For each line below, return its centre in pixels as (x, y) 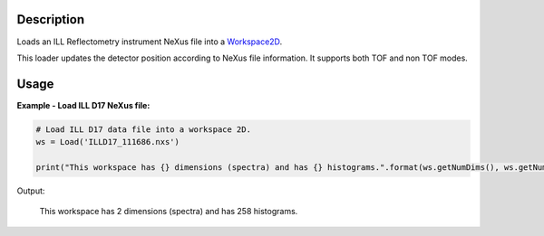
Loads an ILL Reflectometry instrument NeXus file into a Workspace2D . (150, 42)
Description (51, 19)
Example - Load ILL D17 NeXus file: (83, 105)
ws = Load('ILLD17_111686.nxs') (108, 142)
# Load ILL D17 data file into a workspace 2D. (143, 129)
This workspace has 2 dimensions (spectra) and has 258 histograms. (169, 212)
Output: (31, 191)
